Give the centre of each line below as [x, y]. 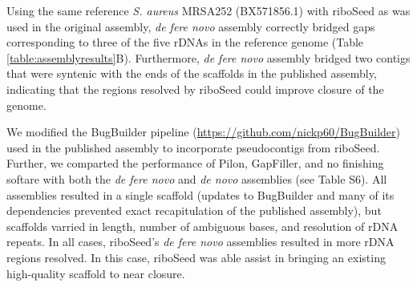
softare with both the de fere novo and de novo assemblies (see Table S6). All [197, 178]
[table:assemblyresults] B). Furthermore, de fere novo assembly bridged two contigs [208, 57]
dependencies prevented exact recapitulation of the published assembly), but [194, 210]
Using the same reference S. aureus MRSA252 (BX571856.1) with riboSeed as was [208, 10]
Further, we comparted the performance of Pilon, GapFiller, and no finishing [195, 163]
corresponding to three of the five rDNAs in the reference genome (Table [185, 42]
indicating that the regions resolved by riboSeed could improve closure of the [195, 89]
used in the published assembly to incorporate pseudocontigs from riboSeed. [193, 147]
